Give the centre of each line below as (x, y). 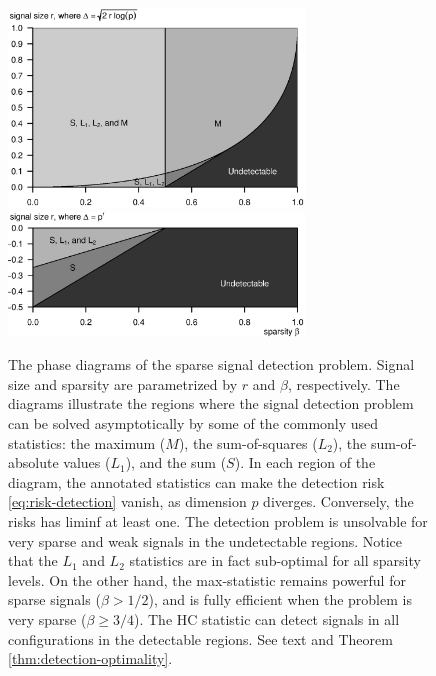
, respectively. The (343, 383)
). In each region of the (305, 462)
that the (33, 560)
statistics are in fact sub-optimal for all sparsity (275, 560)
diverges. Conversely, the (338, 501)
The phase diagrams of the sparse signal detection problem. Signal (211, 364)
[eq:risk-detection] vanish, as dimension (127, 501)
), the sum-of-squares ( (248, 442)
